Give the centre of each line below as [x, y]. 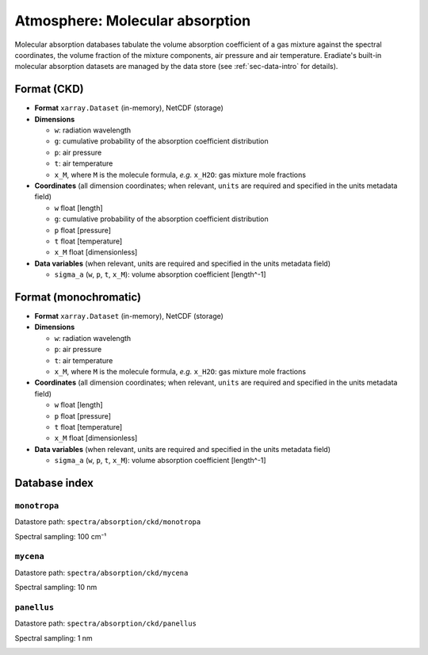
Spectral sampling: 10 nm [56, 588]
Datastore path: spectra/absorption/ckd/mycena [101, 573]
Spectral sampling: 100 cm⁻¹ [61, 536]
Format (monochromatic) [78, 297]
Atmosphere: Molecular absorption [133, 21]
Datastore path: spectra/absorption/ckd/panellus [106, 623]
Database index [54, 483]
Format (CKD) [49, 89]
